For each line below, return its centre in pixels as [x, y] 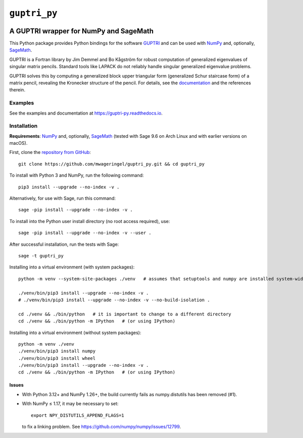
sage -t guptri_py [41, 256]
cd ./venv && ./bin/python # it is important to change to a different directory [125, 314]
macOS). [18, 143]
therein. [17, 90]
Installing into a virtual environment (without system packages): [75, 333]
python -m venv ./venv [46, 344]
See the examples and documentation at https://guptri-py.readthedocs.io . [86, 113]
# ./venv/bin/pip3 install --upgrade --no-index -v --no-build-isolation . [114, 300]
